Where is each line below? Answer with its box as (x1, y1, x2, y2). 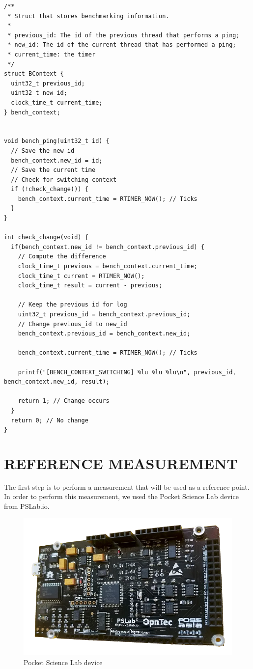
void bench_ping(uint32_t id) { (4, 138, 110, 145)
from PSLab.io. (4, 501, 50, 511)
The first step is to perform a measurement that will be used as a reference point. (4, 481, 250, 492)
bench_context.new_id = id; (11, 157, 103, 164)
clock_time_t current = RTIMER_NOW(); (18, 272, 145, 279)
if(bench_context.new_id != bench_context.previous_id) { (11, 243, 205, 251)
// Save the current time (11, 167, 96, 174)
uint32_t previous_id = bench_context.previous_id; (18, 311, 191, 318)
